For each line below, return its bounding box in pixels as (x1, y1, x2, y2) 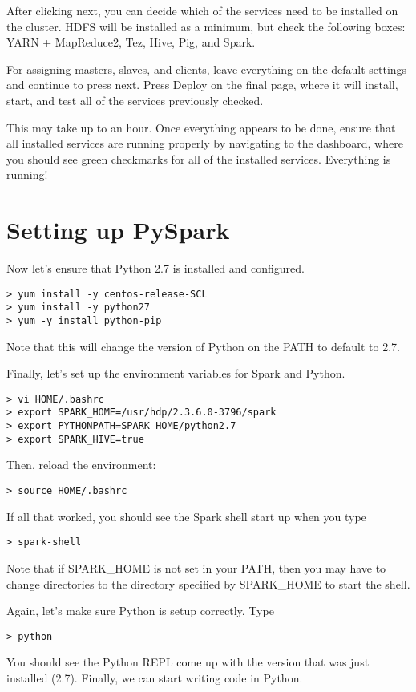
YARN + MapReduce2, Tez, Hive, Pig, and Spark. (6, 34, 256, 51)
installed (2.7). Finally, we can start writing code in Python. (6, 669, 303, 686)
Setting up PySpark (6, 213, 230, 246)
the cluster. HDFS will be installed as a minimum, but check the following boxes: (6, 18, 406, 34)
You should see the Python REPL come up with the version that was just (6, 654, 370, 670)
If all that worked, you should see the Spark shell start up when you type (6, 508, 366, 524)
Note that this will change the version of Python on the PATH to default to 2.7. (6, 338, 400, 354)
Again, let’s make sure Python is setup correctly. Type (6, 602, 274, 619)
